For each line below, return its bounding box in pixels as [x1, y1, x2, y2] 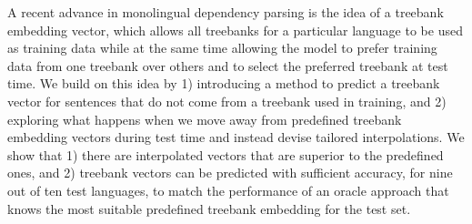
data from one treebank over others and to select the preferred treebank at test [7, 56, 448, 75]
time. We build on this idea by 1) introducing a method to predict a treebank [7, 74, 440, 93]
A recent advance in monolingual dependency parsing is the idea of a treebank [7, 3, 444, 21]
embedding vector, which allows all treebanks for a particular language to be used [7, 20, 463, 39]
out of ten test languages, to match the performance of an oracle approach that [7, 180, 449, 199]
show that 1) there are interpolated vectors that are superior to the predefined [7, 145, 444, 164]
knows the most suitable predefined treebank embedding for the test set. [7, 199, 411, 218]
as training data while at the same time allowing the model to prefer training [7, 38, 437, 57]
